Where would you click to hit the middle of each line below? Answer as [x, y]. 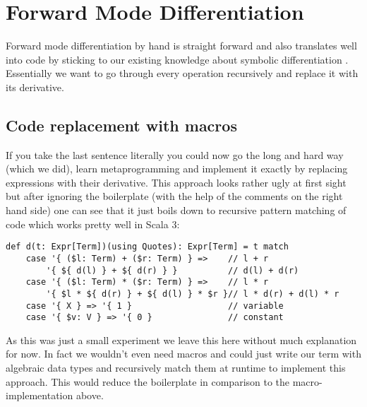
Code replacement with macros [121, 125]
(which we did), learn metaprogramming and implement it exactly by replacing [177, 169]
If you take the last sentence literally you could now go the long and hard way [175, 154]
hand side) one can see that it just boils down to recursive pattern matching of [176, 210]
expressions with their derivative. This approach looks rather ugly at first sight [176, 182]
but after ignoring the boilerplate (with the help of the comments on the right [174, 196]
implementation [40, 395]
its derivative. [35, 87]
